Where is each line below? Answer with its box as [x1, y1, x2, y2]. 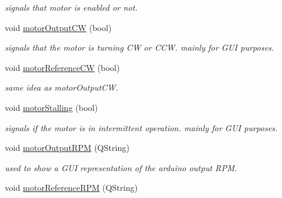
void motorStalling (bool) [5, 101, 98, 113]
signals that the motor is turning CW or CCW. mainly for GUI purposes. [5, 41, 274, 54]
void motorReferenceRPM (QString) [5, 181, 138, 194]
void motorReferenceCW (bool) [5, 61, 120, 73]
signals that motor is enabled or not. [5, 1, 138, 13]
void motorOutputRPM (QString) [5, 141, 130, 154]
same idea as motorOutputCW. [5, 81, 118, 94]
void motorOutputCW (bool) [5, 21, 112, 33]
